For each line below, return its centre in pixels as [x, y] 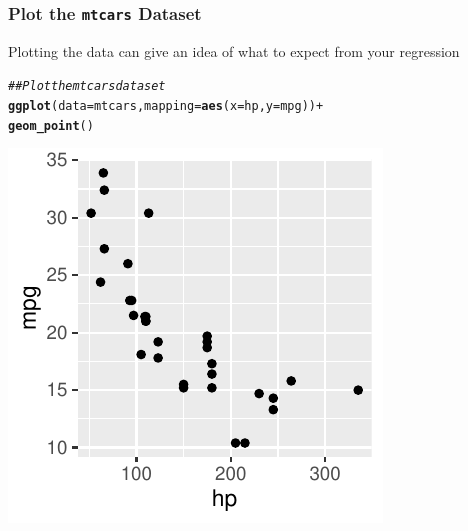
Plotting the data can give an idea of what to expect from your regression [234, 50]
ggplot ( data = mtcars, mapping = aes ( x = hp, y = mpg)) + [166, 106]
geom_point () [51, 125]
